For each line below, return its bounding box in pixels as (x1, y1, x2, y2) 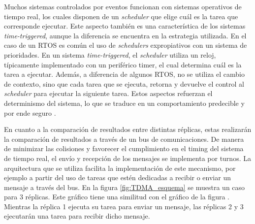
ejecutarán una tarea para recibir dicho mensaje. (4, 211, 150, 221)
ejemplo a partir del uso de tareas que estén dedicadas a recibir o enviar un (4, 172, 231, 183)
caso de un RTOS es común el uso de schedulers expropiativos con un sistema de (4, 40, 247, 50)
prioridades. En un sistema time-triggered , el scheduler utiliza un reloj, (4, 49, 216, 60)
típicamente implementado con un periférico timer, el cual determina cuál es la (4, 59, 242, 69)
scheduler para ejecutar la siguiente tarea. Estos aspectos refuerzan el (4, 88, 213, 98)
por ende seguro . (4, 107, 56, 118)
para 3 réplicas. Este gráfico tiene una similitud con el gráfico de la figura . (4, 192, 229, 202)
